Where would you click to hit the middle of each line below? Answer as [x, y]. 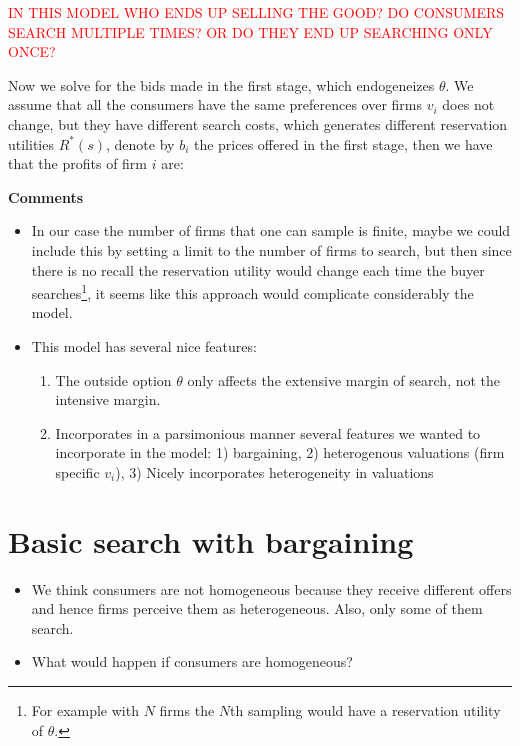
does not [468, 104]
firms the [187, 710]
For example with [85, 710]
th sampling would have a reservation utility [365, 710]
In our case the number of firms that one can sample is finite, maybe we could [271, 230]
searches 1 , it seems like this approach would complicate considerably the [252, 291]
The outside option [113, 379]
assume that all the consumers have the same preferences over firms [215, 104]
